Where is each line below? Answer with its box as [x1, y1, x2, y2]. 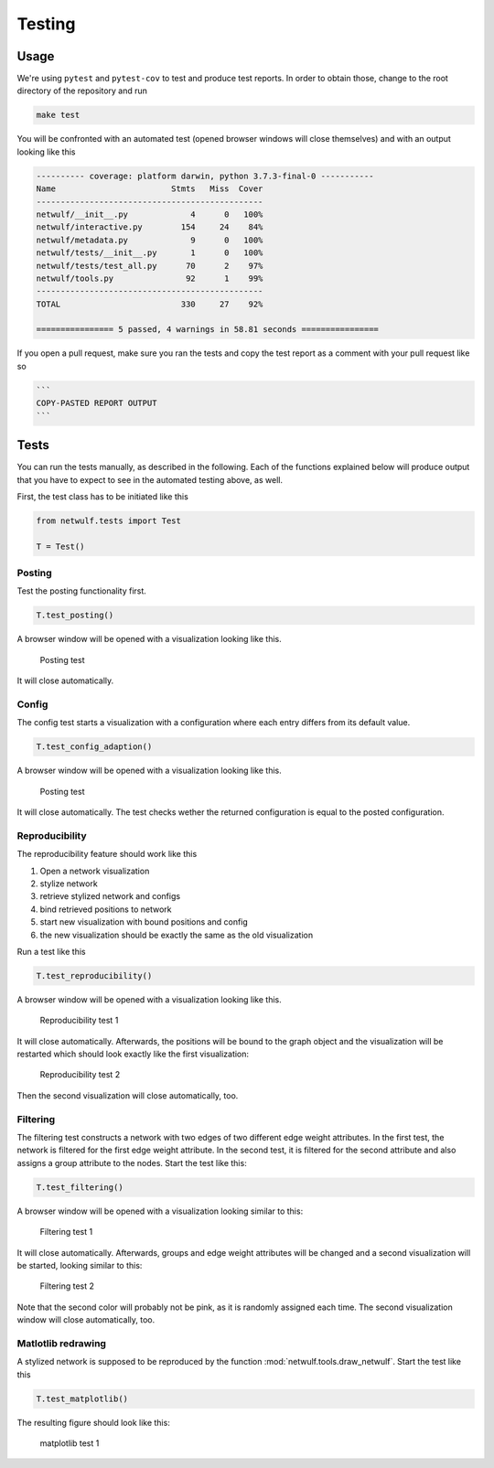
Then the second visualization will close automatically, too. [16, 1089, 239, 1101]
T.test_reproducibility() [36, 970, 153, 980]
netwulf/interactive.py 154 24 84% [36, 222, 263, 232]
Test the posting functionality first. [16, 585, 146, 596]
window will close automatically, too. [16, 1314, 156, 1325]
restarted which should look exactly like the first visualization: [16, 1048, 250, 1060]
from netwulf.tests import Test [36, 515, 182, 526]
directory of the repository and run [16, 85, 148, 96]
